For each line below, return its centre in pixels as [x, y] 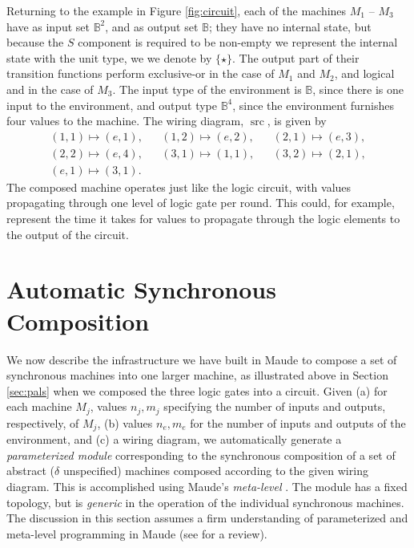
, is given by [297, 121]
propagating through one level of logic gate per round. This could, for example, [201, 203]
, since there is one [358, 89]
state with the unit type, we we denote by [109, 57]
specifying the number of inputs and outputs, [275, 406]
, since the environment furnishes [314, 105]
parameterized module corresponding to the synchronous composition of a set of [201, 455]
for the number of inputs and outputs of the [298, 422]
